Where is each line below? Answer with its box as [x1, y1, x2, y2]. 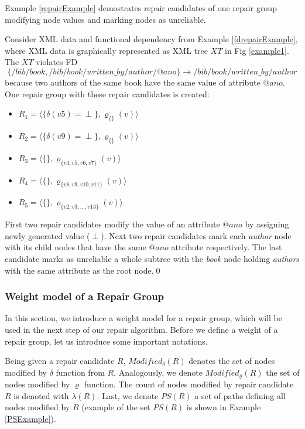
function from [56, 366, 105, 378]
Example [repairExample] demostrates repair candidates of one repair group [5, 2, 277, 13]
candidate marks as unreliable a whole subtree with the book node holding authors [5, 252, 300, 264]
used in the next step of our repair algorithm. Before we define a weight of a [5, 323, 278, 335]
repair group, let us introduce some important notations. [5, 335, 208, 347]
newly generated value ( [5, 229, 90, 241]
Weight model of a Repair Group [5, 289, 165, 304]
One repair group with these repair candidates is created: [5, 87, 210, 100]
